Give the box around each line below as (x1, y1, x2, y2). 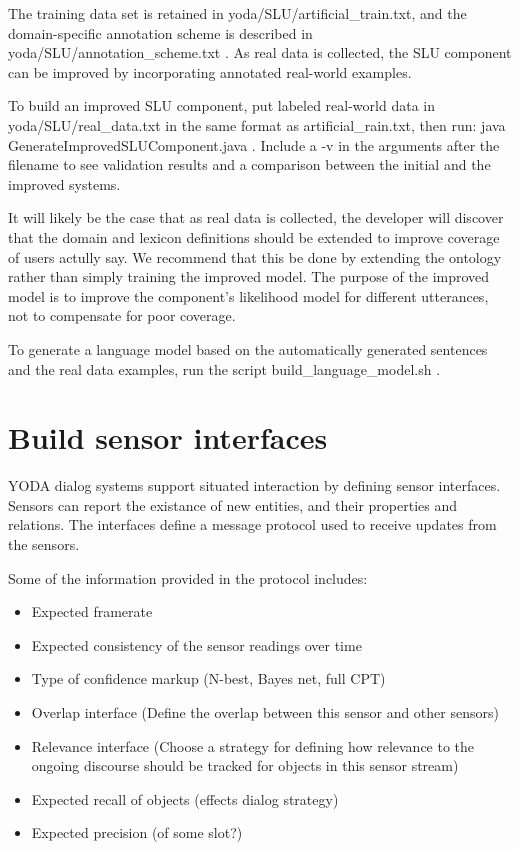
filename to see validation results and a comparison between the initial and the (8, 154, 491, 175)
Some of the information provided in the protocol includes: (8, 567, 368, 588)
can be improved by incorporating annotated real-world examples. (8, 61, 412, 82)
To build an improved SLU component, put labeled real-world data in (8, 95, 435, 116)
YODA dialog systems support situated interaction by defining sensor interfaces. (8, 475, 501, 496)
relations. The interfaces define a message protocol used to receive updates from (8, 514, 497, 535)
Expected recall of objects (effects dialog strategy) (31, 788, 339, 809)
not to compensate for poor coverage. (8, 305, 236, 326)
